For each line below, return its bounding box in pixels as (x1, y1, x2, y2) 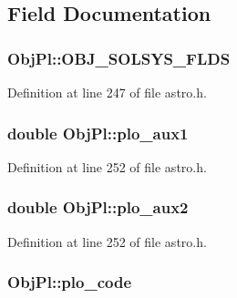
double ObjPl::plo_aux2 (7, 196, 189, 219)
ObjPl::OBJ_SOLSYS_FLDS (7, 46, 231, 69)
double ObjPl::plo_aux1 (7, 121, 189, 144)
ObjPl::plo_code (7, 271, 132, 293)
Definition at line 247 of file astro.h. (7, 83, 207, 101)
